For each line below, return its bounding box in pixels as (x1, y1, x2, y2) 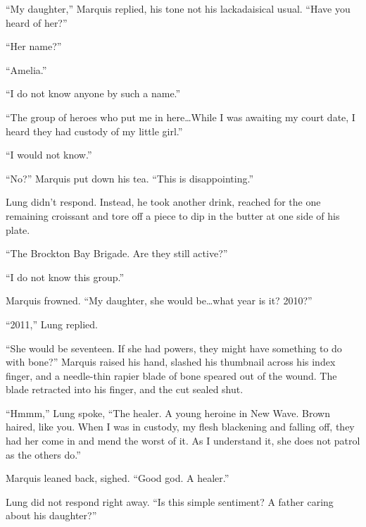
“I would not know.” (6, 147, 92, 162)
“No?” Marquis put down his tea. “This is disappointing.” (6, 170, 254, 185)
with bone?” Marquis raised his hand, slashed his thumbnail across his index (6, 354, 336, 369)
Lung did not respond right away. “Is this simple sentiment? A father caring (6, 494, 334, 509)
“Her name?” (6, 39, 62, 54)
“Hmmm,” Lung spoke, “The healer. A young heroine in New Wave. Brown (6, 405, 330, 420)
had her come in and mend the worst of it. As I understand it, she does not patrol (6, 433, 360, 448)
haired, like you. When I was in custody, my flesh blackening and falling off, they (6, 419, 355, 434)
